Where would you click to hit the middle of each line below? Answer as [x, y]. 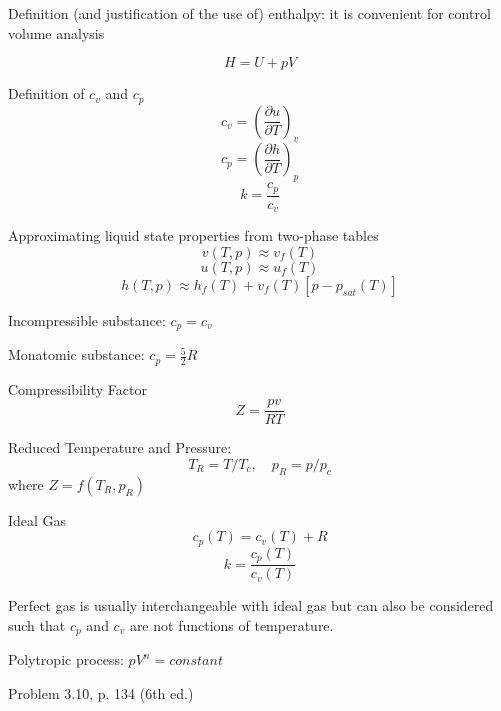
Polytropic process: [66, 659]
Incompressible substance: [87, 319]
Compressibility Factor [77, 388]
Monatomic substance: [76, 354]
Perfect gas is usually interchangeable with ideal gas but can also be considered [251, 605]
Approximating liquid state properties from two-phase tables [193, 235]
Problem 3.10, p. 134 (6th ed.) [101, 692]
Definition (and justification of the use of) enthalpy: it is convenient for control [249, 13]
